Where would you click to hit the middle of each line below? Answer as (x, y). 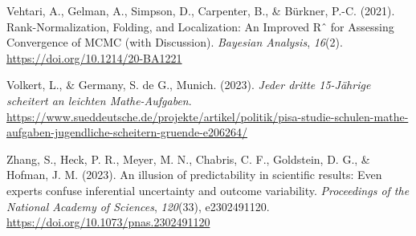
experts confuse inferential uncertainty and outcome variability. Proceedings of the (208, 190)
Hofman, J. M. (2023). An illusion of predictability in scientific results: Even (194, 175)
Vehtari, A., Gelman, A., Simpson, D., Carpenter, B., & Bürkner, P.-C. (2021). (201, 10)
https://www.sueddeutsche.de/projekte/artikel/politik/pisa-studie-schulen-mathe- (208, 116)
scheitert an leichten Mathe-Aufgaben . (99, 100)
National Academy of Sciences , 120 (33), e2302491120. (138, 206)
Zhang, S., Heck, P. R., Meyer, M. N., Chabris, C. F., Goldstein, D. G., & (188, 159)
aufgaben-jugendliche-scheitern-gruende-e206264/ (127, 132)
